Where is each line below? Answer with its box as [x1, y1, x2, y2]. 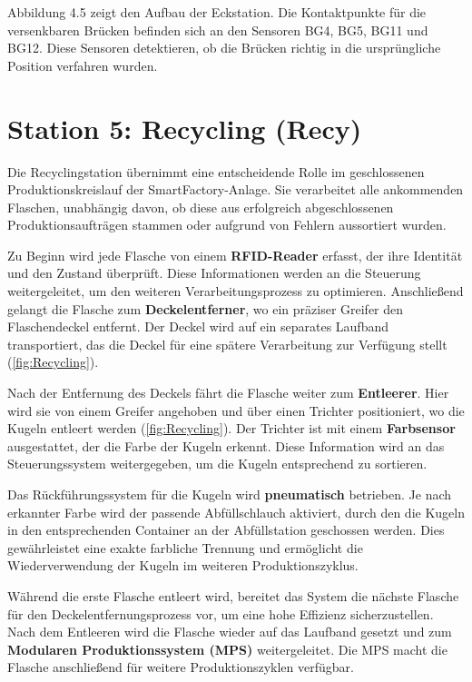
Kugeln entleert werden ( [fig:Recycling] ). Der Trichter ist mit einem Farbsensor [7, 419, 456, 438]
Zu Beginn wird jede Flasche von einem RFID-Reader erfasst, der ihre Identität [7, 245, 463, 264]
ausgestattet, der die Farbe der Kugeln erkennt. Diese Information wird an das [7, 436, 445, 455]
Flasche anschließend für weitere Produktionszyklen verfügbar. [7, 657, 354, 677]
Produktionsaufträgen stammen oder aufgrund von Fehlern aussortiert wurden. [7, 215, 447, 234]
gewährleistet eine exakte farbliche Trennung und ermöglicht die [7, 538, 363, 557]
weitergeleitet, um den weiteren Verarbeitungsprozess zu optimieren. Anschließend [7, 282, 464, 301]
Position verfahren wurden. [7, 55, 158, 74]
